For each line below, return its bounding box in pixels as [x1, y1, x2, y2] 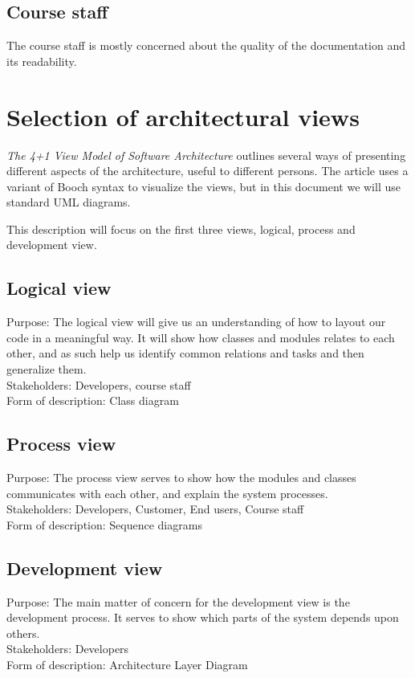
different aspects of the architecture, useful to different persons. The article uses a [6, 162, 409, 179]
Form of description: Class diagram [6, 392, 179, 409]
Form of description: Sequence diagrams [6, 516, 202, 533]
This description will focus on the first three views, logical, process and [6, 220, 356, 237]
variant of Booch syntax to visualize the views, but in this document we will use [6, 178, 401, 194]
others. [6, 624, 40, 641]
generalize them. [6, 361, 87, 378]
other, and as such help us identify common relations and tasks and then [6, 345, 364, 361]
